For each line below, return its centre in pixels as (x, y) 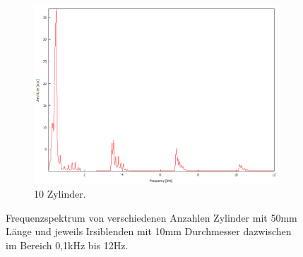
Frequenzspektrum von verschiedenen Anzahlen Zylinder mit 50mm (151, 217)
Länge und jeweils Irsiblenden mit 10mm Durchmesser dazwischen (149, 231)
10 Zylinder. (60, 194)
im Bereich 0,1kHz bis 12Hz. (67, 245)
